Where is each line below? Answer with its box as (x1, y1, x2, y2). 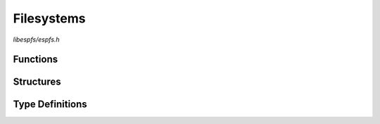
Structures (13, 76, 61, 88)
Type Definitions (13, 99, 87, 111)
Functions (13, 54, 58, 66)
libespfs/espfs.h (13, 35, 60, 44)
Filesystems (13, 11, 86, 26)
